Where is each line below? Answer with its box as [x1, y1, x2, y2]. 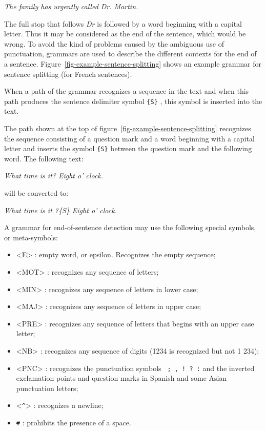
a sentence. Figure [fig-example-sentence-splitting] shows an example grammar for [4, 58, 261, 69]
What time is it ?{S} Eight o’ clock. [4, 204, 117, 215]
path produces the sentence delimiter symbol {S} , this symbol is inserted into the [4, 95, 262, 106]
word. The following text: [4, 153, 84, 163]
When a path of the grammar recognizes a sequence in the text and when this [4, 86, 249, 96]
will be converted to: [4, 188, 69, 198]
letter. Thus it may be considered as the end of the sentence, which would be [4, 28, 246, 39]
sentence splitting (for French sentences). [4, 68, 132, 79]
